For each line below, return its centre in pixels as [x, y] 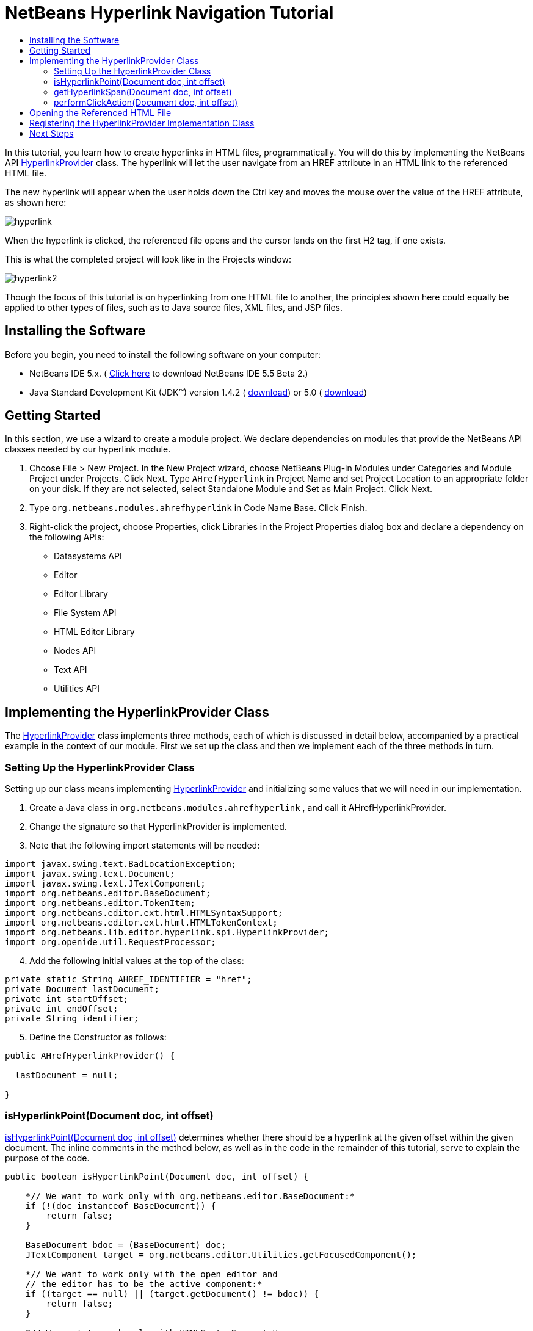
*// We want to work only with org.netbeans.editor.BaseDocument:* [190, 1196]
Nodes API [75, 651]
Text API [71, 670]
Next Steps [52, 133]
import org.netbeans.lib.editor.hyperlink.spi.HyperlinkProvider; [167, 933]
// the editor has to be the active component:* [144, 1284]
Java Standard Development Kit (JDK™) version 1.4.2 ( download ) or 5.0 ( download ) [198, 392]
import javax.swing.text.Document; [90, 874]
